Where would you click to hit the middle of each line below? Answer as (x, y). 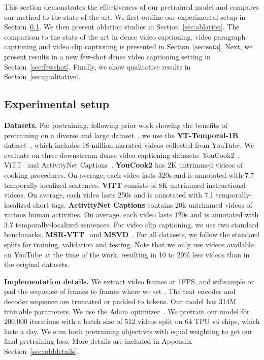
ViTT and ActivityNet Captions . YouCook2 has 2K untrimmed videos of (124, 165)
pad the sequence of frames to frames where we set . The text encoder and (120, 291)
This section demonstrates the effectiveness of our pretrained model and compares (131, 7)
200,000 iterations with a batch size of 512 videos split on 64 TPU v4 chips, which (132, 321)
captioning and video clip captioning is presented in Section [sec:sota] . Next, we (128, 46)
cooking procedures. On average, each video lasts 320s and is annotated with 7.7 (129, 174)
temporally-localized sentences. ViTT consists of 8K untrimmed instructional (125, 185)
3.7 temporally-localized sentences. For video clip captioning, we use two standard (131, 224)
